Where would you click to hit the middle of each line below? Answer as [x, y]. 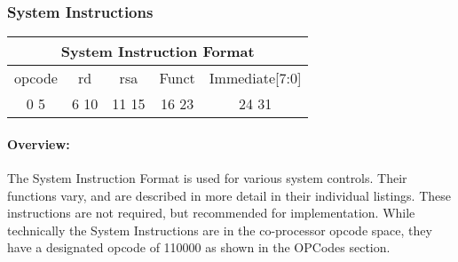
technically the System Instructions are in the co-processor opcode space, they [220, 230]
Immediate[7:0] [255, 78]
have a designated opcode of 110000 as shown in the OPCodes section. [199, 247]
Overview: [39, 143]
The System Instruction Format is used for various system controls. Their [207, 178]
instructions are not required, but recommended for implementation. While [211, 213]
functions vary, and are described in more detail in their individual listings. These [229, 195]
